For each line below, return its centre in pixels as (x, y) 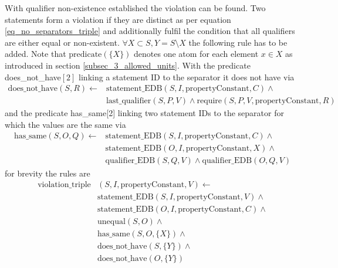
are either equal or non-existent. (62, 42)
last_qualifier (129, 101)
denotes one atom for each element (196, 54)
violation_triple (64, 185)
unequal (111, 222)
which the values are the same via (65, 124)
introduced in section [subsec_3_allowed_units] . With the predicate (128, 65)
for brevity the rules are (48, 173)
